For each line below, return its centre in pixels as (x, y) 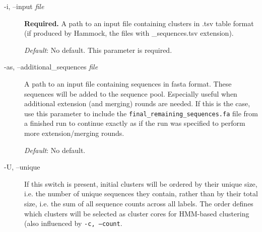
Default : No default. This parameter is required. (98, 50)
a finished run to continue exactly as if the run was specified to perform (135, 123)
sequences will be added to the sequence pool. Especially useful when (131, 93)
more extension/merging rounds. (74, 133)
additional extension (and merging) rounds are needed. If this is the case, (137, 103)
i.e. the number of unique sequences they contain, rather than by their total (141, 194)
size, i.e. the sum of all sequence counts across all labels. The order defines (139, 203)
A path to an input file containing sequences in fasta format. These (128, 83)
